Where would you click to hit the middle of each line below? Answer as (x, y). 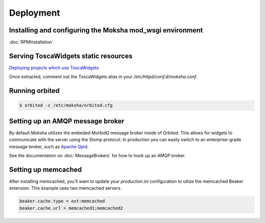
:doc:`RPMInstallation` (31, 42)
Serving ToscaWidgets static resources (71, 56)
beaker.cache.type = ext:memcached (62, 201)
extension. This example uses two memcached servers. (66, 188)
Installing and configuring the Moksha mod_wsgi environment (106, 30)
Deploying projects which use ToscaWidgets (54, 68)
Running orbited (34, 91)
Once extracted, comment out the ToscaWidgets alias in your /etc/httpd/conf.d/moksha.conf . (103, 77)
